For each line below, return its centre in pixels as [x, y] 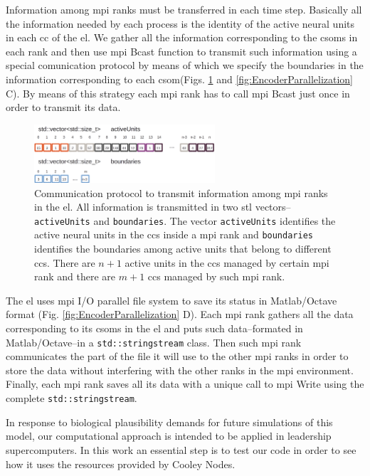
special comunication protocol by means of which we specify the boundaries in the [185, 65]
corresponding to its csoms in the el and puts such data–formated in [154, 328]
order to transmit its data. [63, 107]
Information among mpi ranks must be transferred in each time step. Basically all [184, 9]
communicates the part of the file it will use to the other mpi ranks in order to [177, 356]
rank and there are [75, 276]
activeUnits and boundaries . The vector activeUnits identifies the [185, 220]
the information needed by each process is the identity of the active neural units [180, 23]
